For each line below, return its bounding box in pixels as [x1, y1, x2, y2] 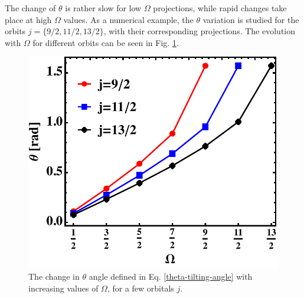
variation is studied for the [202, 13, 299, 25]
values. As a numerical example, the [63, 13, 194, 25]
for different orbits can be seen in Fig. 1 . [32, 36, 179, 48]
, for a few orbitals [107, 281, 174, 294]
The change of [5, 2, 56, 14]
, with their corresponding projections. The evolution [103, 25, 295, 37]
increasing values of [28, 281, 99, 294]
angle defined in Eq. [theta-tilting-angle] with [89, 270, 253, 283]
